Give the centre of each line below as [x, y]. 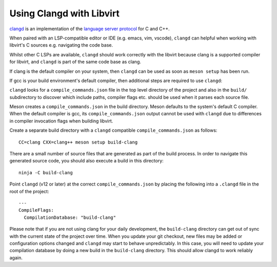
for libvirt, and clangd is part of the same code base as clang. [75, 62]
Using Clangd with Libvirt [65, 13]
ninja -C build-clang [46, 172]
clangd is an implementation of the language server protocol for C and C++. [90, 29]
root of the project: [29, 191]
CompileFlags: [36, 210]
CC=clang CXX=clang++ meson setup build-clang [78, 142]
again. [16, 258]
